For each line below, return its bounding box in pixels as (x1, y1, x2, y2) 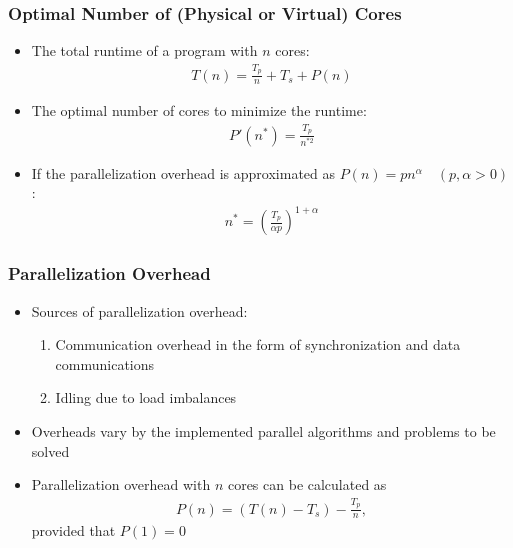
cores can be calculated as (227, 474, 387, 495)
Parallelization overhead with (31, 474, 211, 495)
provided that (31, 520, 116, 541)
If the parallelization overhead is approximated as (31, 162, 336, 183)
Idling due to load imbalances (55, 387, 237, 408)
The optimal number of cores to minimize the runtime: (31, 100, 367, 121)
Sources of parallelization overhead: (31, 300, 248, 321)
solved (31, 440, 70, 461)
